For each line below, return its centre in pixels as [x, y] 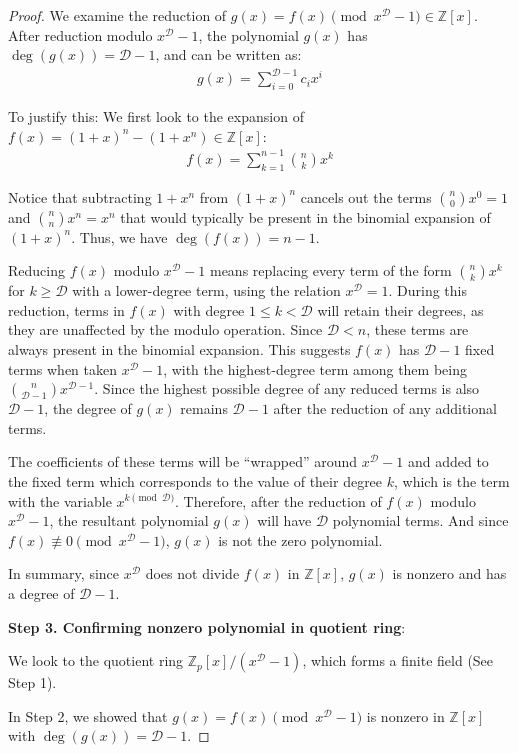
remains [204, 408]
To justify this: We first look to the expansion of [156, 116]
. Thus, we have [119, 236]
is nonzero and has [449, 573]
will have [284, 520]
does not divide [192, 573]
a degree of [41, 592]
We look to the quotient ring [96, 660]
